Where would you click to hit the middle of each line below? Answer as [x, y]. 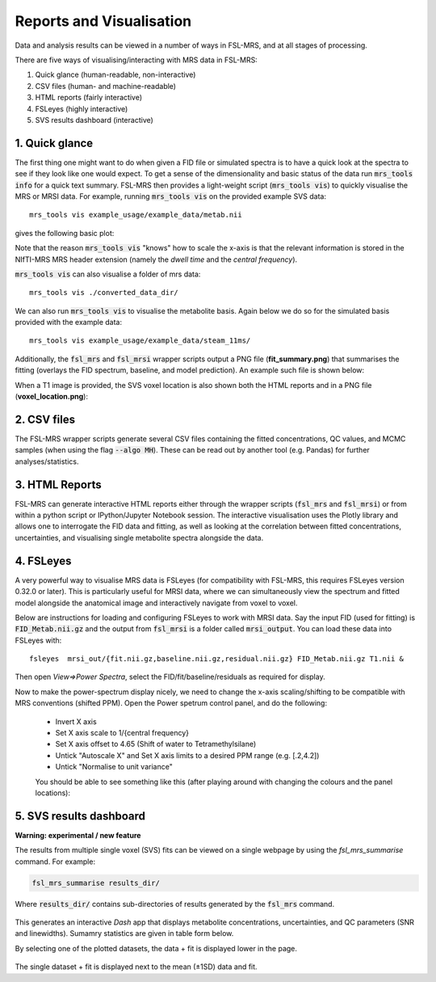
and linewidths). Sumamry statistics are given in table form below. [124, 934]
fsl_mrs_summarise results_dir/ [96, 883]
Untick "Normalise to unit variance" [114, 767]
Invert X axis [76, 721]
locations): [52, 793]
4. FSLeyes [43, 561]
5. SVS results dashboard [80, 816]
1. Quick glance [54, 143]
